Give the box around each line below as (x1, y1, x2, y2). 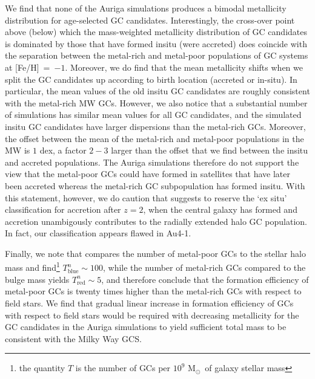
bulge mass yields (5, 273, 70, 285)
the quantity (19, 361, 65, 374)
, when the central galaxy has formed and (143, 203, 297, 216)
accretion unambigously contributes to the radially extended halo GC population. (5, 215, 307, 227)
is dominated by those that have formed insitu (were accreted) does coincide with (5, 37, 307, 50)
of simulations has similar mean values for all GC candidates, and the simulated (5, 108, 302, 121)
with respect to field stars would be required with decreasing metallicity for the (5, 308, 299, 321)
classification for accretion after (5, 203, 121, 216)
